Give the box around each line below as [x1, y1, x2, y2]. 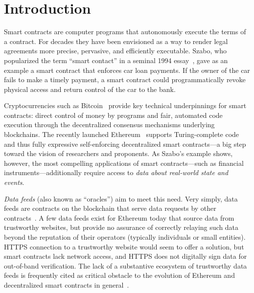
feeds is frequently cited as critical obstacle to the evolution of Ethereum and [4, 270, 235, 280]
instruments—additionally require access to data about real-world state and [4, 167, 229, 178]
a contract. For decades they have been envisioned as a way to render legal [4, 36, 228, 46]
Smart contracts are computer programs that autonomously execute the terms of [4, 26, 246, 37]
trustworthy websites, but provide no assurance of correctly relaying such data [4, 222, 239, 232]
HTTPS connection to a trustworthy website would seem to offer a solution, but [4, 241, 244, 251]
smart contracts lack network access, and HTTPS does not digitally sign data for [4, 251, 247, 261]
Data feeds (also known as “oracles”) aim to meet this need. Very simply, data [4, 193, 238, 203]
